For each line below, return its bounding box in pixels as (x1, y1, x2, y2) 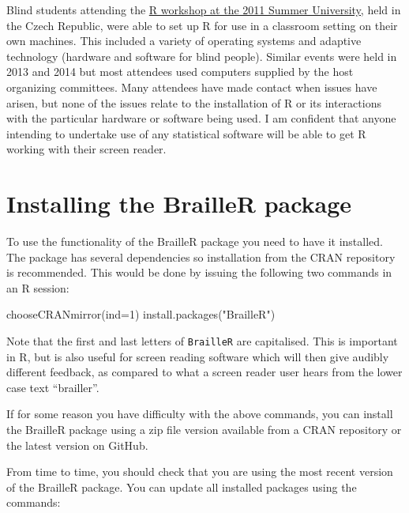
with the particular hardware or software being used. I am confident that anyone (6, 110, 396, 126)
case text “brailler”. (6, 379, 99, 395)
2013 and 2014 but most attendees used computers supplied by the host (6, 63, 354, 80)
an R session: (6, 279, 69, 296)
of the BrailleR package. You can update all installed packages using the (6, 478, 357, 495)
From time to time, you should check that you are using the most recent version (6, 463, 393, 480)
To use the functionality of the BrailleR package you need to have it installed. (6, 233, 383, 250)
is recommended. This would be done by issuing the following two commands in (6, 264, 392, 281)
